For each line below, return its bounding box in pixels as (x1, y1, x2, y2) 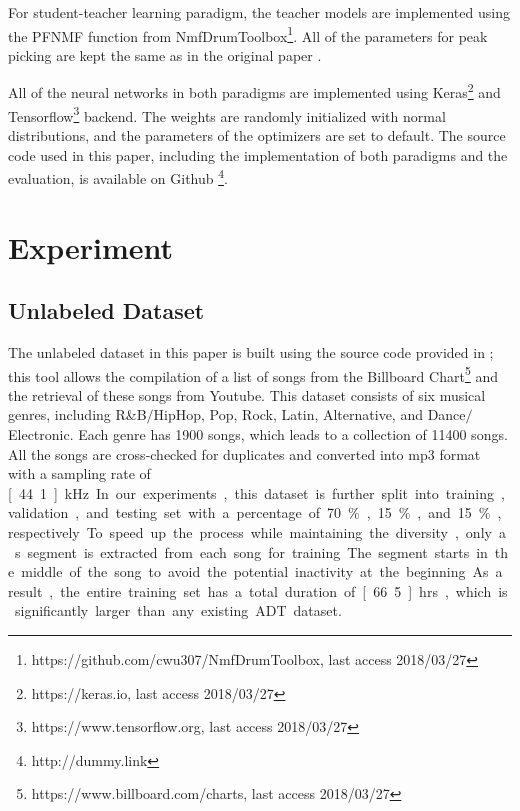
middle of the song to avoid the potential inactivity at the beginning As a (21, 561, 503, 582)
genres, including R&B (8, 404, 147, 425)
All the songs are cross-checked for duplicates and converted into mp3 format (8, 443, 481, 464)
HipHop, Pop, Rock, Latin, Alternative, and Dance (153, 404, 466, 425)
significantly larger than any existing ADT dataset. (14, 600, 342, 621)
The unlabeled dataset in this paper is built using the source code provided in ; (8, 341, 494, 362)
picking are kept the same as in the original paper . (8, 44, 322, 65)
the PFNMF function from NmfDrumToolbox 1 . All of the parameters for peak (8, 22, 488, 46)
